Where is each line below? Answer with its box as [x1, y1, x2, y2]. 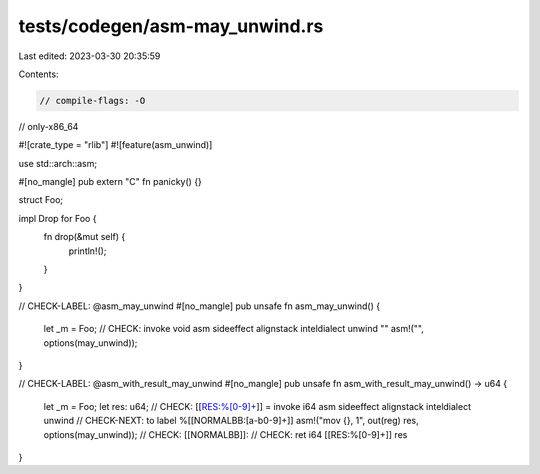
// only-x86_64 [18, 120, 79, 132]
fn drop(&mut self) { [43, 231, 126, 243]
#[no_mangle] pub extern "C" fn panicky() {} [18, 176, 202, 188]
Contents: [18, 68, 59, 80]
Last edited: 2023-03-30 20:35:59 [18, 50, 161, 62]
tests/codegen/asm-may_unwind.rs [18, 15, 324, 37]
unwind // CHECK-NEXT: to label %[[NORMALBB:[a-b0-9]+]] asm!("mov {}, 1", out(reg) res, [43, 415, 419, 427]
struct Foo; [18, 194, 64, 206]
